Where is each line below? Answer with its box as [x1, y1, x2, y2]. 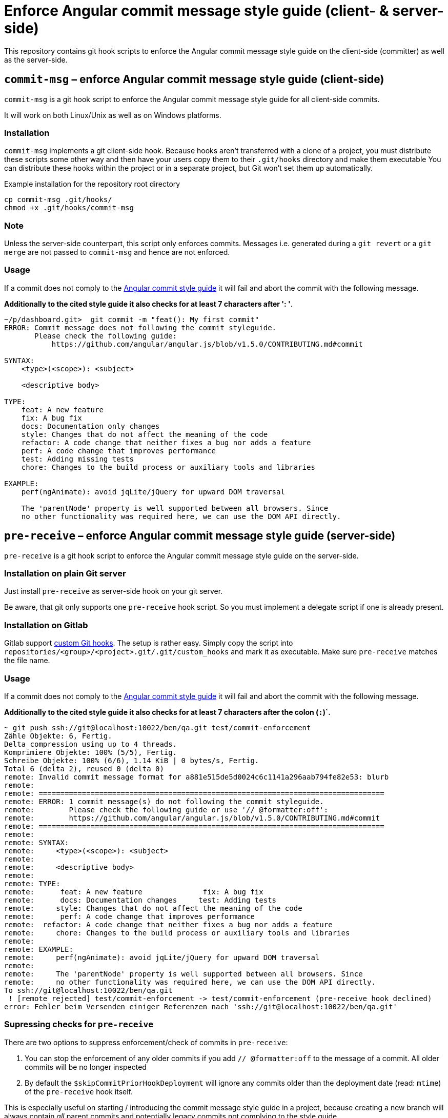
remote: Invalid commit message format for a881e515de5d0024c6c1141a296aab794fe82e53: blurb [4, 772, 389, 781]
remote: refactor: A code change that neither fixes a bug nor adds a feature [4, 920, 333, 929]
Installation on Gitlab [4, 620, 88, 630]
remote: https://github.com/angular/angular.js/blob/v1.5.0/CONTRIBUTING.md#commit [4, 813, 380, 822]
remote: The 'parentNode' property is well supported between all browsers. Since [4, 969, 363, 978]
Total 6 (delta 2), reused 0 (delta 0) [4, 764, 164, 773]
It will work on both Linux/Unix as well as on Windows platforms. [4, 110, 221, 119]
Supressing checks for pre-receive [4, 1019, 154, 1030]
